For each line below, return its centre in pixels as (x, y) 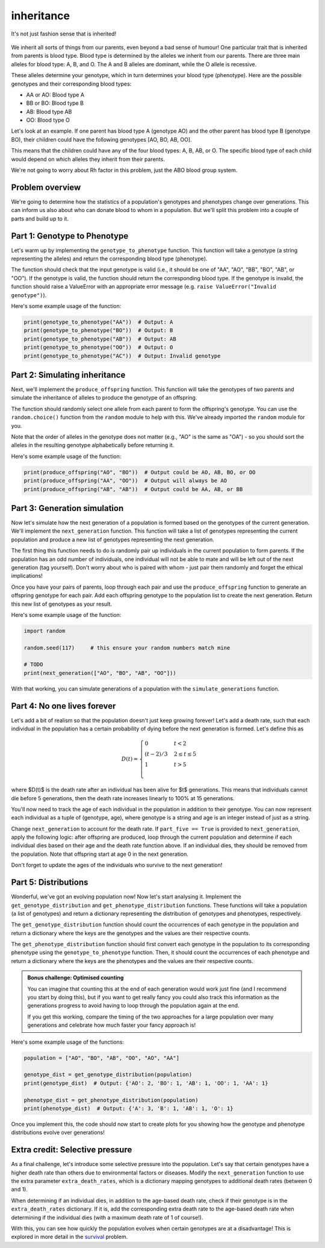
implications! (27, 576)
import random (45, 631)
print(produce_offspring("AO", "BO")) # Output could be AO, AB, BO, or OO (140, 472)
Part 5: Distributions (50, 883)
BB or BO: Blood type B (55, 103)
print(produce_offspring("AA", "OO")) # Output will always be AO (125, 481)
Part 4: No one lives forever (63, 706)
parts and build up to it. (40, 218)
